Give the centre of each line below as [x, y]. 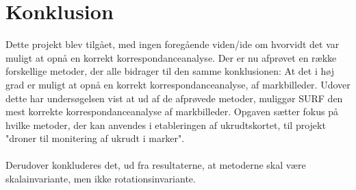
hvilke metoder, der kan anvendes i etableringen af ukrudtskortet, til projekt [166, 124]
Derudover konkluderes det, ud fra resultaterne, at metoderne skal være [156, 165]
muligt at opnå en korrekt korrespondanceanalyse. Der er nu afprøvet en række [171, 57]
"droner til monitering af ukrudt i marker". [95, 138]
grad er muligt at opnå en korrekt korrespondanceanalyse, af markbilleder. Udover [178, 84]
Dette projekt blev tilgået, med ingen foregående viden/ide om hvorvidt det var [173, 44]
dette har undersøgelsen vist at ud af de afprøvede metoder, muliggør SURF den [174, 98]
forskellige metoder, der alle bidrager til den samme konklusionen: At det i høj [170, 71]
